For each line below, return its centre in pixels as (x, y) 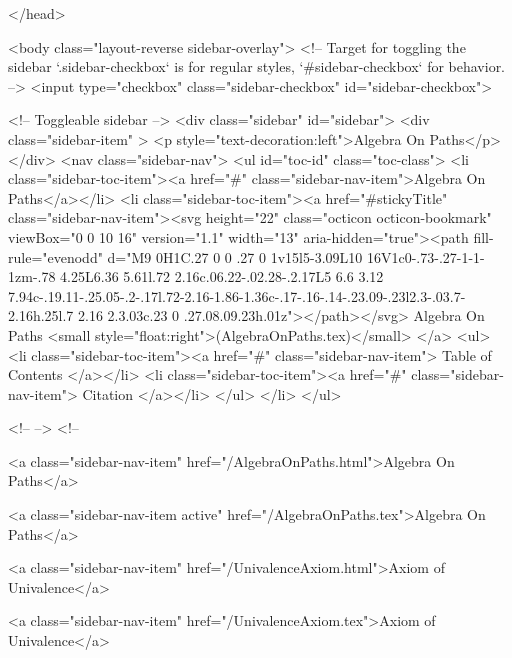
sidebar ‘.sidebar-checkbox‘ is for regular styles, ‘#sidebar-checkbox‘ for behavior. (257, 66)
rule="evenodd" (55, 256)
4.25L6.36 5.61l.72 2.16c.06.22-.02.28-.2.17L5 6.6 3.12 (222, 276)
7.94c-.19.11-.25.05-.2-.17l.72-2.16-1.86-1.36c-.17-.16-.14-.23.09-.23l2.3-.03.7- (237, 295)
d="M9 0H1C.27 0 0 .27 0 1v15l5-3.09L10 (235, 256)
